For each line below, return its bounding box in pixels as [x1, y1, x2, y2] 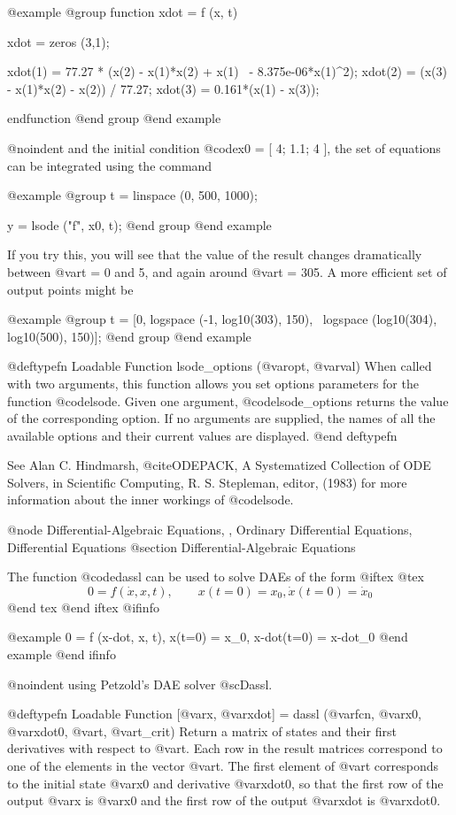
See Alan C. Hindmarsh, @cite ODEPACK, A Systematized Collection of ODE [7, 456, 431, 474]
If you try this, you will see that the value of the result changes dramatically [7, 245, 422, 264]
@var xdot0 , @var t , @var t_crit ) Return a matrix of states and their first [7, 721, 397, 740]
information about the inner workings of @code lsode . [7, 490, 294, 509]
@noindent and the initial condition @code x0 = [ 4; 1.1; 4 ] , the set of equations [7, 138, 441, 157]
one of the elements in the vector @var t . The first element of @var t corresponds [7, 757, 439, 774]
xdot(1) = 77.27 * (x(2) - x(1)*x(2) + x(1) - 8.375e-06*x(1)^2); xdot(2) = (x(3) [7, 62, 448, 81]
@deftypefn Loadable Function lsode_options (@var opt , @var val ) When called [7, 357, 432, 375]
